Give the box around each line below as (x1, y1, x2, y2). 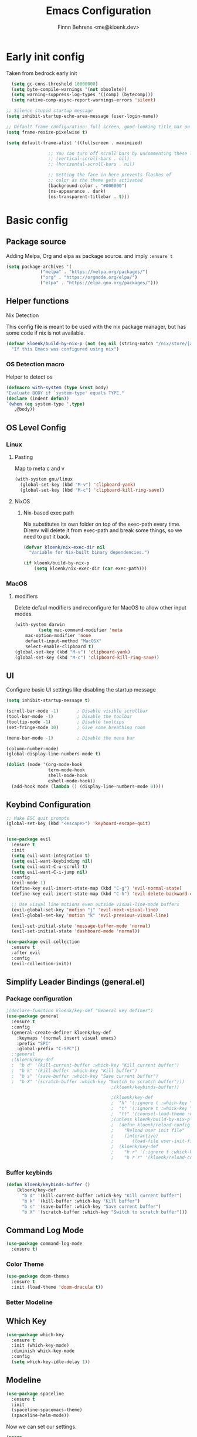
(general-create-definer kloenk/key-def (11, 1030, 111, 1036)
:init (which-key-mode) (11, 1343, 69, 1349)
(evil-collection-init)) (11, 961, 72, 966)
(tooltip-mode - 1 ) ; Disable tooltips (6, 719, 125, 725)
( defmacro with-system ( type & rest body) (6, 384, 109, 390)
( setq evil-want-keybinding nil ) (11, 858, 93, 864)
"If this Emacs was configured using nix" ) (11, 346, 119, 352)
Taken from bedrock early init (6, 69, 77, 77)
